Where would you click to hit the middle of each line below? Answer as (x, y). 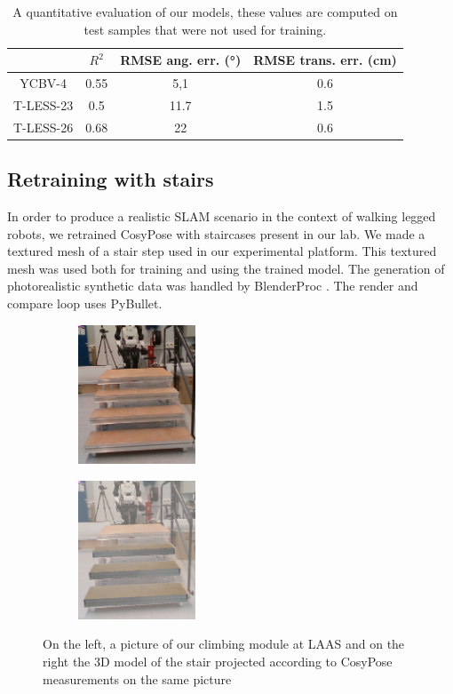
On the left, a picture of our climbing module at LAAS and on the (224, 644)
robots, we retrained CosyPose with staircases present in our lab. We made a (216, 233)
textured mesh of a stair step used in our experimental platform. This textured (222, 251)
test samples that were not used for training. (205, 29)
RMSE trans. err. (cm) (325, 60)
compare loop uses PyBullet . (85, 303)
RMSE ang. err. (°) (181, 60)
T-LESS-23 (44, 104)
